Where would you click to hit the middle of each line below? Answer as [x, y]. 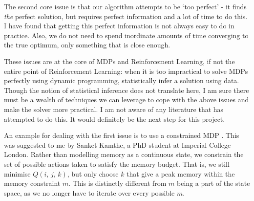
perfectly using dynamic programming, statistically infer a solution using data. [122, 80]
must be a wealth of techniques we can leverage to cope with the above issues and [127, 100]
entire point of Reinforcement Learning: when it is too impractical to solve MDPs [126, 71]
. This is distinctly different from [117, 183]
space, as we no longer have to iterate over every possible [89, 192]
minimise [17, 173]
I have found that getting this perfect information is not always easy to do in [119, 26]
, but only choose [93, 173]
